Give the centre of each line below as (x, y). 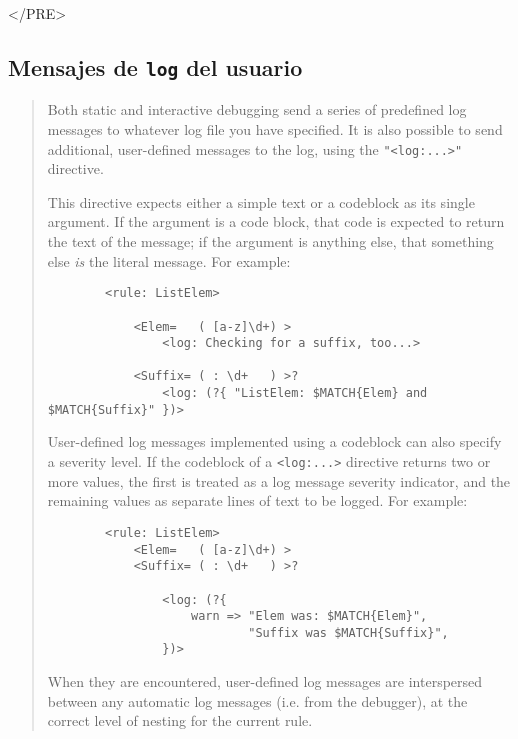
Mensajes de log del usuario (155, 66)
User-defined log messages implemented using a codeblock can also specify (274, 441)
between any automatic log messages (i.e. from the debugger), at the (257, 700)
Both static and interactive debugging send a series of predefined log (257, 109)
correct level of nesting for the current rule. (180, 720)
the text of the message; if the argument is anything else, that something (270, 241)
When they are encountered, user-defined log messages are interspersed (265, 681)
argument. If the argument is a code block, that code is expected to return (276, 221)
